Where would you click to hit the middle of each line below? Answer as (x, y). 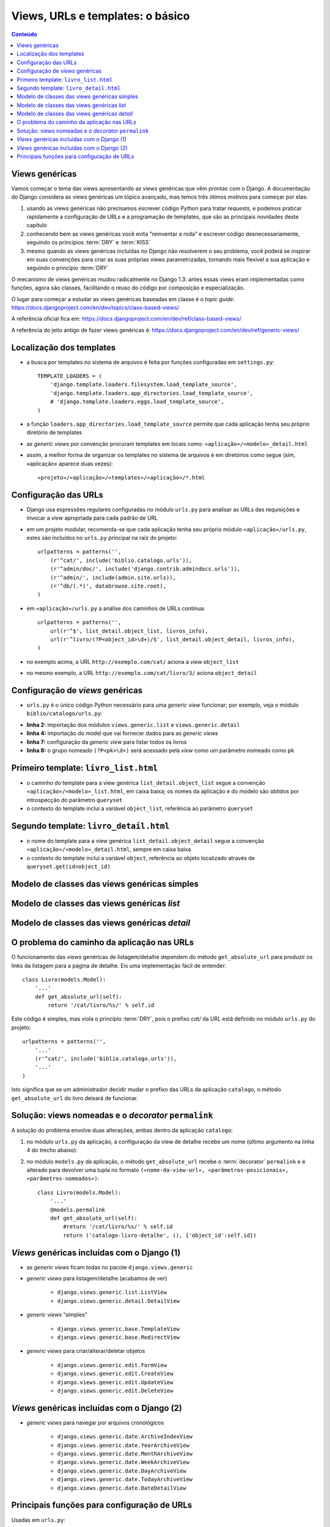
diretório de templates (54, 432)
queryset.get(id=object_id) (69, 867)
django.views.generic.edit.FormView (112, 1365)
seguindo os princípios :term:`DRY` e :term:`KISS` (89, 242)
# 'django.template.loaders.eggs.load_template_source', (137, 402)
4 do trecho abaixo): (52, 1150)
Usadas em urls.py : (38, 1520)
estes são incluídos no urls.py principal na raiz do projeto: (102, 538)
